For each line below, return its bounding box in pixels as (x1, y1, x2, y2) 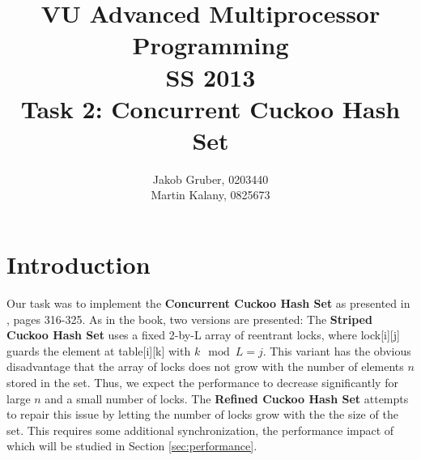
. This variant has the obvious (262, 342, 411, 359)
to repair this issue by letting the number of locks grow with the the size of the (6, 406, 398, 423)
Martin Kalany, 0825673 (151, 186, 270, 203)
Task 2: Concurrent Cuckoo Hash (20, 92, 401, 125)
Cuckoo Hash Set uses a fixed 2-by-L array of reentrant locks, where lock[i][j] (6, 326, 400, 343)
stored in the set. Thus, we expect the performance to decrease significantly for (6, 373, 398, 390)
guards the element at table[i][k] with (6, 342, 191, 359)
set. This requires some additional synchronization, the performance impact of (6, 421, 394, 438)
